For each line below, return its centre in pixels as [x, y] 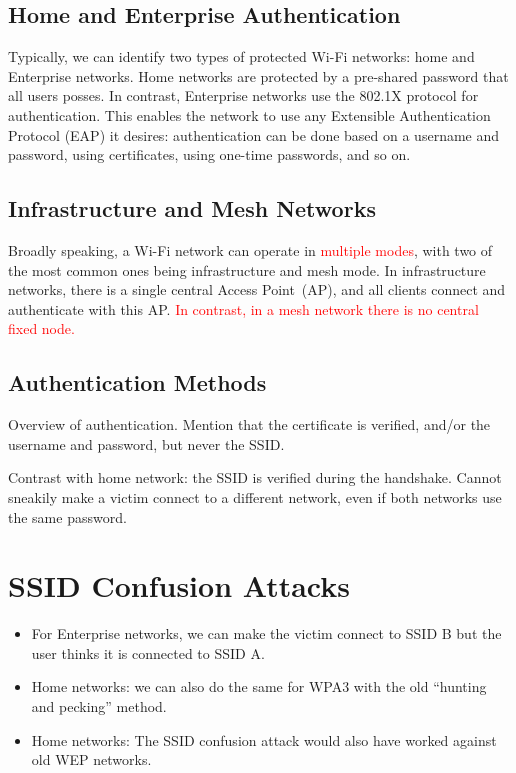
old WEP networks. [91, 759]
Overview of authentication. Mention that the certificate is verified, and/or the [249, 424]
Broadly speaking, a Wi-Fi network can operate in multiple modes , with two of [250, 249]
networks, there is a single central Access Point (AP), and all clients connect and [257, 289]
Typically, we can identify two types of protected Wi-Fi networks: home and [241, 56]
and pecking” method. [99, 706]
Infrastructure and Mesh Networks [192, 208]
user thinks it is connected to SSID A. [148, 652]
